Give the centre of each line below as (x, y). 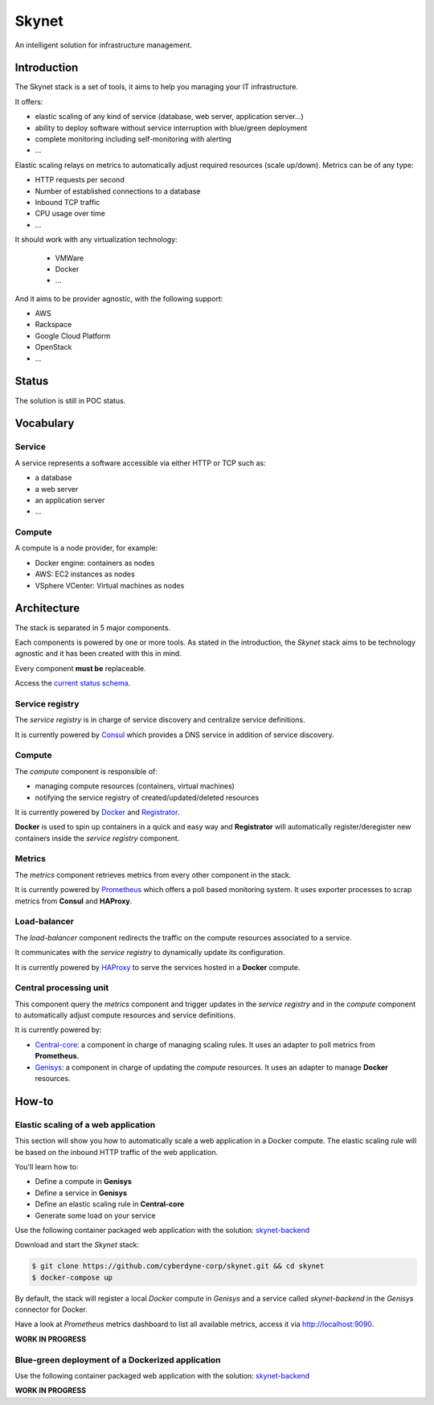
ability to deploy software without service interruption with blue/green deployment (171, 128)
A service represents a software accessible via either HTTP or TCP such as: (141, 463)
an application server (70, 500)
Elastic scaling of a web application (85, 1124)
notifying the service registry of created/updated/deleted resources (147, 797)
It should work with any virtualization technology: (96, 240)
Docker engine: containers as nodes (95, 563)
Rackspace (53, 325)
